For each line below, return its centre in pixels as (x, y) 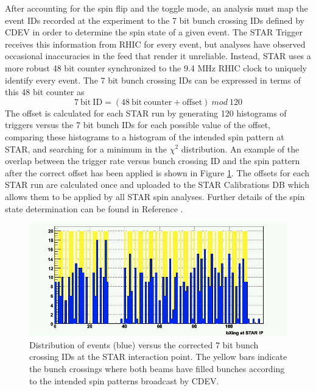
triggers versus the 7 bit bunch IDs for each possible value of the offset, (138, 125)
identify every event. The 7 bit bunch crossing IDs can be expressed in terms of (153, 80)
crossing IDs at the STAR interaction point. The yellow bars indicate (158, 357)
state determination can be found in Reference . (94, 208)
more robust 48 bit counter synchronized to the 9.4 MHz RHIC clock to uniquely (156, 67)
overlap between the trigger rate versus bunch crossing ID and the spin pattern (153, 161)
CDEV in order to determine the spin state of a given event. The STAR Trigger (154, 32)
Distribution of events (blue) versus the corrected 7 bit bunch (144, 344)
